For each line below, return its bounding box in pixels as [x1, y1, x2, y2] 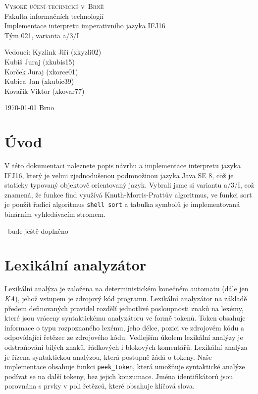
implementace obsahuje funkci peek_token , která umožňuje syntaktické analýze [4, 361, 245, 372]
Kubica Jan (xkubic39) [4, 76, 74, 86]
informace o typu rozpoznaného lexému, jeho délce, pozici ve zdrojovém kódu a [4, 322, 244, 332]
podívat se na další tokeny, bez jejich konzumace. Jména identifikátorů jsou [4, 371, 233, 381]
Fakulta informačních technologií [4, 10, 104, 21]
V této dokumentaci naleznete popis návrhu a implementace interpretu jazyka [4, 160, 241, 171]
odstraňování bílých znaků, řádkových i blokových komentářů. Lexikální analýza [4, 341, 248, 352]
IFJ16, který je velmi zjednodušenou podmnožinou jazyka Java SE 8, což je [4, 170, 234, 180]
